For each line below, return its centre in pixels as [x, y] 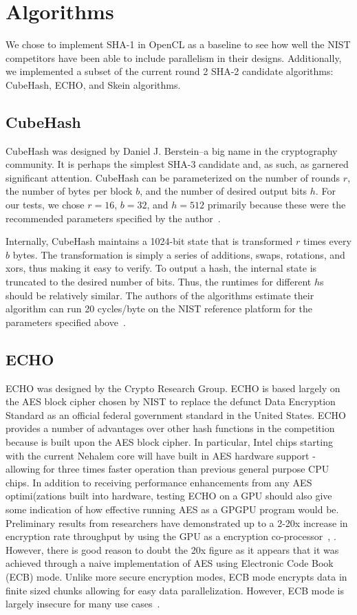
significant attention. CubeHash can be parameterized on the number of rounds [173, 177]
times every [327, 241]
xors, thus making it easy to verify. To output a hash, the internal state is [161, 268]
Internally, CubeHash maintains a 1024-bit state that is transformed [149, 241]
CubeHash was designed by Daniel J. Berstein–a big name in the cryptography [172, 150]
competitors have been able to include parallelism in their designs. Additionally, [174, 57]
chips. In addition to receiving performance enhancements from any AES [159, 482]
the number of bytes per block [69, 191]
